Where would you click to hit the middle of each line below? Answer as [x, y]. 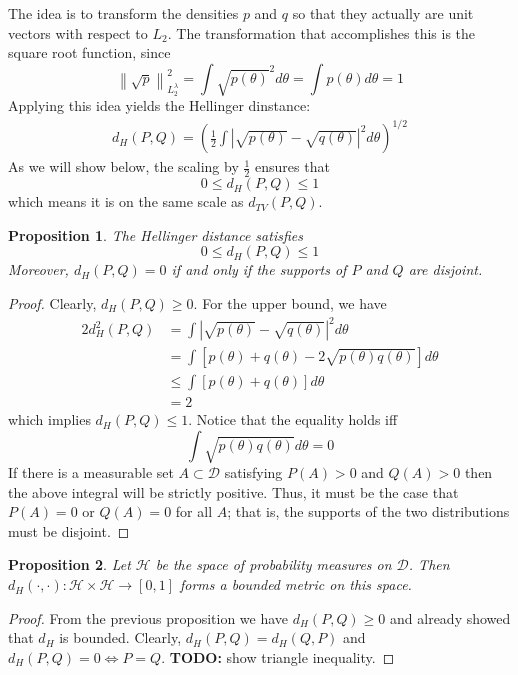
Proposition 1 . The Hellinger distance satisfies [155, 234]
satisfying [253, 472]
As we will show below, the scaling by [123, 166]
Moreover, [38, 269]
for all [194, 511]
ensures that [292, 166]
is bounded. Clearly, [120, 637]
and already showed [450, 617]
